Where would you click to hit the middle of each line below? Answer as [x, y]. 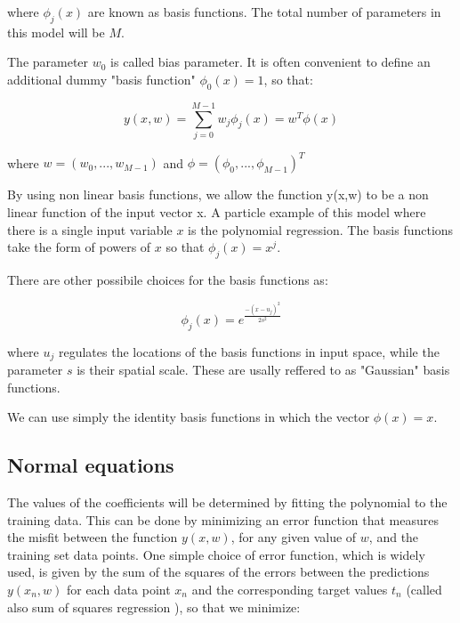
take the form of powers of [79, 247]
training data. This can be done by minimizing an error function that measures [223, 519]
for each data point [118, 589]
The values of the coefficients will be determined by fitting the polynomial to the [227, 502]
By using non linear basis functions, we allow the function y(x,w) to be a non [218, 194]
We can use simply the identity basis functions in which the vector [189, 417]
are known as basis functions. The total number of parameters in [264, 12]
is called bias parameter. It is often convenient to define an [270, 62]
